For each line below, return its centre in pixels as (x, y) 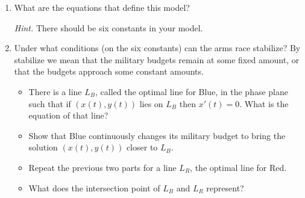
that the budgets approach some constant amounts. (109, 71)
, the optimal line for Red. (238, 167)
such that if (50, 103)
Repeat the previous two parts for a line (102, 167)
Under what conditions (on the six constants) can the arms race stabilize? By (157, 48)
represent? (225, 187)
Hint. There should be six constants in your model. (108, 27)
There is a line (55, 91)
